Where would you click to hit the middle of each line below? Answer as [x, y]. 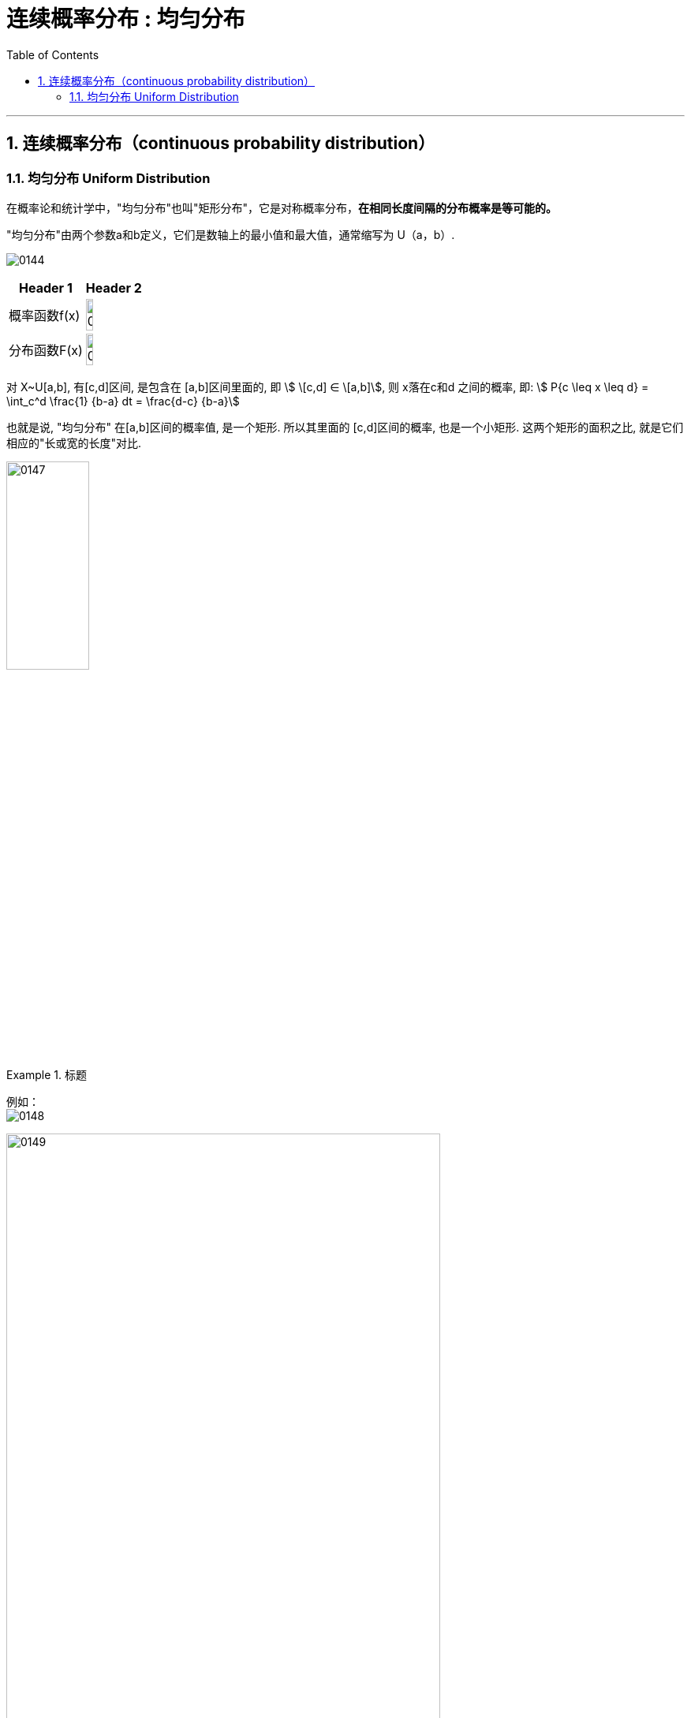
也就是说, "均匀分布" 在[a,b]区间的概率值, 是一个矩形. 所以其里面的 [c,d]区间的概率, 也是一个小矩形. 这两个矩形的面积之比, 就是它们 [345, 427]
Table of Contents [53, 54]
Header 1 [46, 288]
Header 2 [114, 288]
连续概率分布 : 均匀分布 [126, 19]
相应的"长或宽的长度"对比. [74, 443]
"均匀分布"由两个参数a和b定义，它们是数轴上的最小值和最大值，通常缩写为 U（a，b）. [231, 234]
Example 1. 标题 [47, 1075]
